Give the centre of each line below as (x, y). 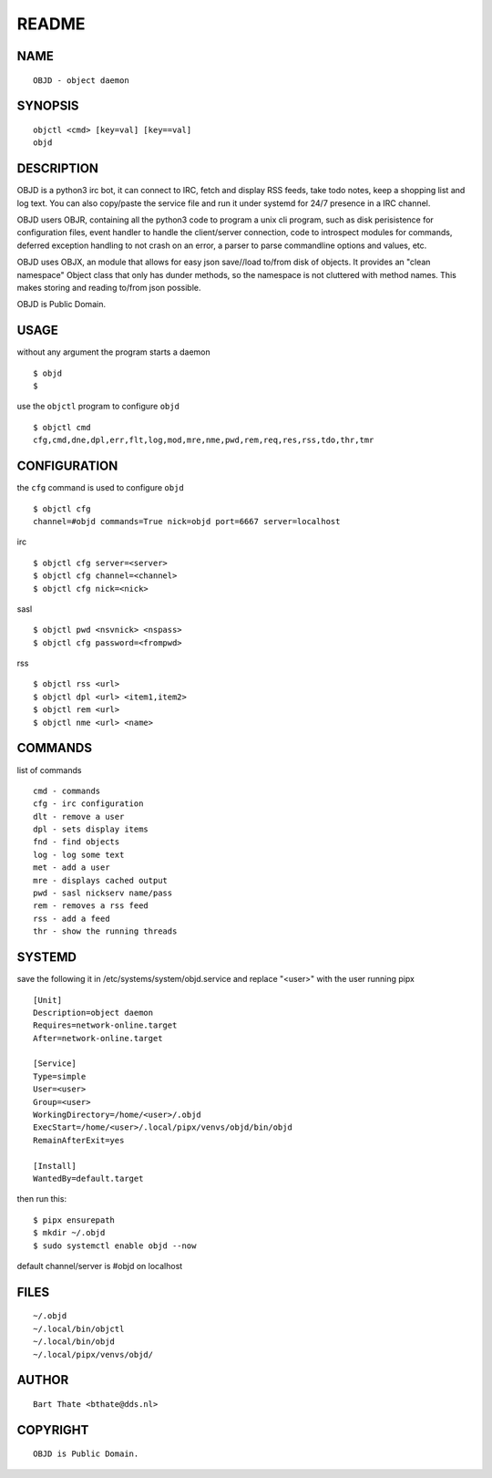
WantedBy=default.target (88, 1178)
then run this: (42, 1199)
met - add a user (72, 868)
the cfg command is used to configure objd (100, 488)
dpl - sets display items (91, 829)
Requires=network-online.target (105, 1025)
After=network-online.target (98, 1038)
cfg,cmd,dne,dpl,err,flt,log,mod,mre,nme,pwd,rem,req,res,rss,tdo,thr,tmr (204, 440)
